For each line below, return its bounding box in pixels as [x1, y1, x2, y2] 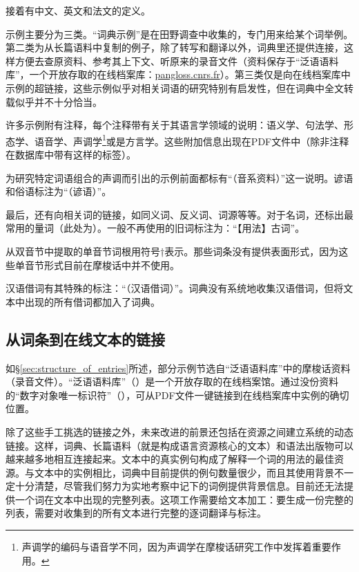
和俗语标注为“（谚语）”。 [6, 184, 112, 199]
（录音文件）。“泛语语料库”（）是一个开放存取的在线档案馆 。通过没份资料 [6, 374, 339, 389]
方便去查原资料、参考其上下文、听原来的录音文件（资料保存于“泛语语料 [14, 53, 339, 68]
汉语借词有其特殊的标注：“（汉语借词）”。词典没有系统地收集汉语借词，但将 [6, 281, 344, 295]
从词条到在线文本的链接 [6, 328, 165, 349]
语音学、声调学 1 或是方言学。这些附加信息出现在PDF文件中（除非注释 [34, 131, 349, 148]
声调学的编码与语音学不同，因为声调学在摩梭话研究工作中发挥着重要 [21, 539, 331, 554]
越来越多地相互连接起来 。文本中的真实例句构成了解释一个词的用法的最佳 [6, 452, 334, 466]
